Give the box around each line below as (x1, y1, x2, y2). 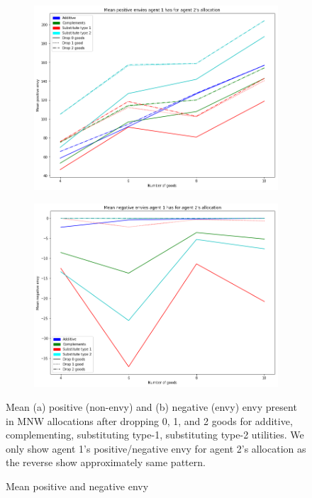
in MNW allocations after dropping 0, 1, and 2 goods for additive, (6, 413, 293, 428)
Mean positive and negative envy (6, 478, 149, 493)
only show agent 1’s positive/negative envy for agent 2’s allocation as (6, 441, 306, 455)
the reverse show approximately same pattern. (6, 455, 206, 470)
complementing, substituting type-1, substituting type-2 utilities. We (6, 427, 304, 442)
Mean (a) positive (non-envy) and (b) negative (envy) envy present (6, 399, 297, 414)
